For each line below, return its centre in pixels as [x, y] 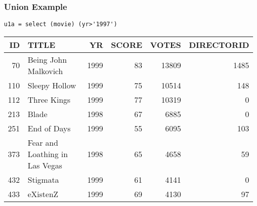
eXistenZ [43, 194]
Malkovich [45, 71]
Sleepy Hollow [52, 85]
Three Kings [49, 99]
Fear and [43, 142]
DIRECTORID [219, 44]
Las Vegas [45, 165]
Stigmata [43, 179]
